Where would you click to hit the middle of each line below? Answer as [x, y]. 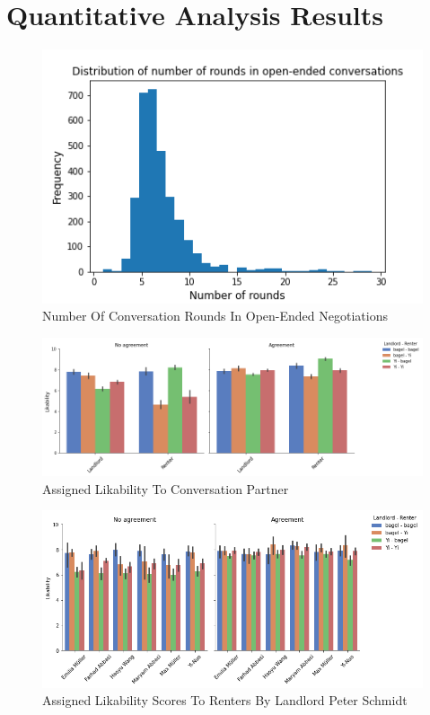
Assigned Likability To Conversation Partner [166, 488]
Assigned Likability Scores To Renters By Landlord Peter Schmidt [225, 700]
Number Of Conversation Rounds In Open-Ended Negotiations [215, 316]
